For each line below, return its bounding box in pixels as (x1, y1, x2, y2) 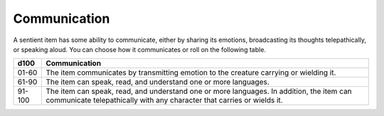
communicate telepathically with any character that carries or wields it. (46, 95, 284, 105)
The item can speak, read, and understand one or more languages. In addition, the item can (46, 86, 352, 96)
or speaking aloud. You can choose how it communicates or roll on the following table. (13, 45, 267, 53)
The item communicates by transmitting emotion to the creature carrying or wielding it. (46, 68, 336, 78)
